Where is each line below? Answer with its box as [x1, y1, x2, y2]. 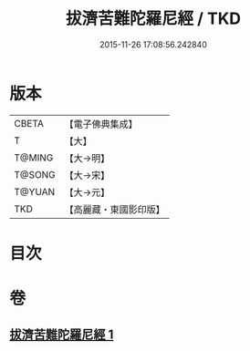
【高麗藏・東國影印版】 [64, 202, 166, 215]
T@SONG [14, 168, 57, 181]
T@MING [14, 151, 54, 164]
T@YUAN [14, 185, 56, 198]
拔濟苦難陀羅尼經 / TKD [65, 8, 242, 29]
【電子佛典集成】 [64, 118, 139, 130]
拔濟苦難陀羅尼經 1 [9, 327, 114, 343]
